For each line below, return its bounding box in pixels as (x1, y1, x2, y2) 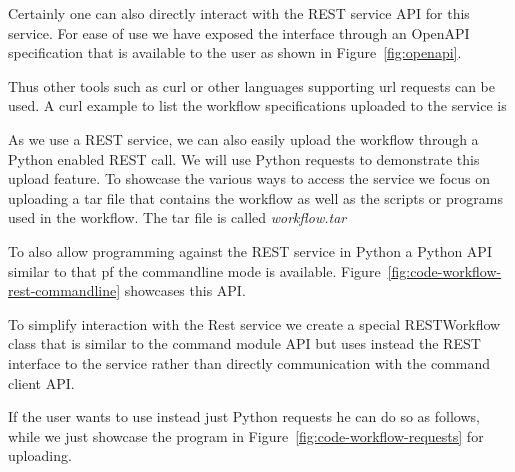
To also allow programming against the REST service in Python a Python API (8, 240, 492, 261)
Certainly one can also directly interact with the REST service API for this (8, 3, 470, 23)
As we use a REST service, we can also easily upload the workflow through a (8, 128, 479, 149)
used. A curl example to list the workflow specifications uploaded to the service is (8, 95, 507, 116)
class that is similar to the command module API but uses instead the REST (8, 333, 481, 354)
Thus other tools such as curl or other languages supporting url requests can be (8, 75, 496, 96)
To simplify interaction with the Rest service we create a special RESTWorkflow (8, 313, 501, 334)
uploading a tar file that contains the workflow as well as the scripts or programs (8, 187, 503, 208)
